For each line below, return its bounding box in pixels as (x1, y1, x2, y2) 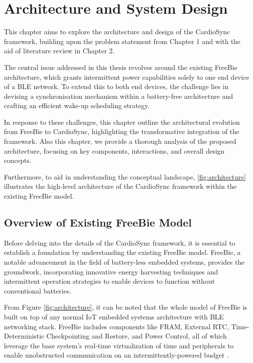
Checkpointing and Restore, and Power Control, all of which (46, 331, 227, 341)
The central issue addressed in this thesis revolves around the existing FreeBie (4, 62, 237, 72)
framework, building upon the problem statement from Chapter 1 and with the (4, 36, 241, 46)
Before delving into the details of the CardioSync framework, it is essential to (4, 237, 235, 248)
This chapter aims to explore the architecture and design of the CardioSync (4, 26, 230, 37)
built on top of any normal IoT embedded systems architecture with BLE (4, 311, 224, 321)
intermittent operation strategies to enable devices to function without (4, 276, 215, 286)
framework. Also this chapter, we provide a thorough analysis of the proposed (4, 136, 236, 146)
